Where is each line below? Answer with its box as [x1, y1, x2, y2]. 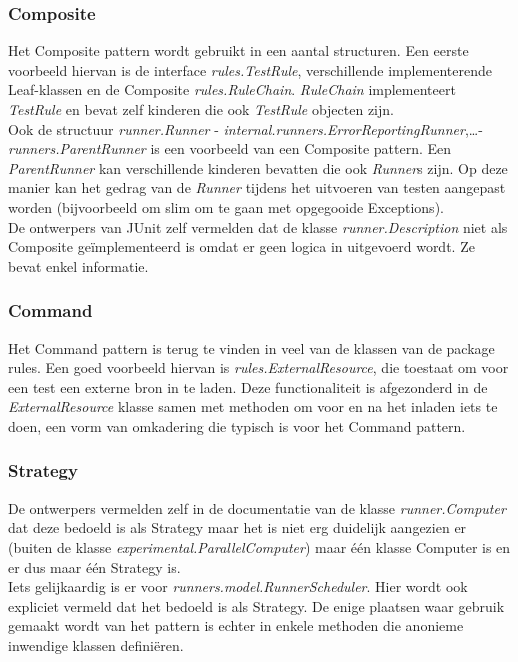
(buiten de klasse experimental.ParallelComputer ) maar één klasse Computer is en [8, 536, 511, 557]
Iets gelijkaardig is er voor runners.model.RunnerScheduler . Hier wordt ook [8, 576, 468, 597]
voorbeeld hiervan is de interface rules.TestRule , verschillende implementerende [8, 59, 493, 80]
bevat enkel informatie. [8, 255, 149, 276]
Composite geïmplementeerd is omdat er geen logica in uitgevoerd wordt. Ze [8, 236, 475, 257]
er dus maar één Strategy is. [8, 556, 181, 577]
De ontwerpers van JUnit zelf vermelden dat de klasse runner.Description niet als [8, 216, 508, 237]
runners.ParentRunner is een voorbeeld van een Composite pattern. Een [8, 138, 452, 159]
